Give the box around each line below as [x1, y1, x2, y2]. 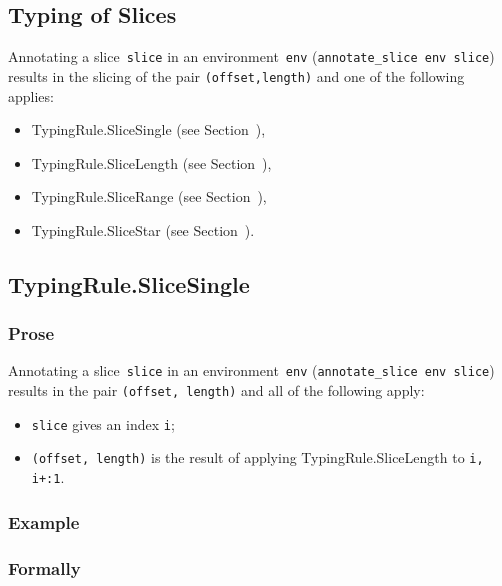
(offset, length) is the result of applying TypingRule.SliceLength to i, [31, 447, 484, 468]
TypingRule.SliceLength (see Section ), [31, 152, 272, 173]
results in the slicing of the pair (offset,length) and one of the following [8, 65, 465, 86]
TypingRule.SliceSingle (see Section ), [31, 119, 266, 140]
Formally [8, 555, 81, 580]
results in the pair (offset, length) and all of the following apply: [8, 380, 425, 401]
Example [8, 509, 80, 534]
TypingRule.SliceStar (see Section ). [31, 219, 255, 240]
